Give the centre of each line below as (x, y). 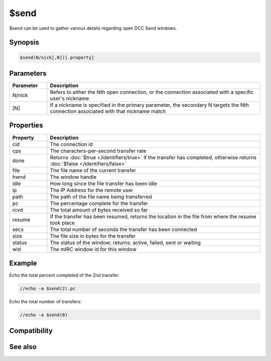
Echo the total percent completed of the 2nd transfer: (64, 275)
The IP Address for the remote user (92, 190)
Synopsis (24, 42)
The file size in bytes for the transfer (93, 236)
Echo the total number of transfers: (45, 302)
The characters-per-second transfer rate (98, 151)
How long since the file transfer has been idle (104, 184)
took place (62, 223)
